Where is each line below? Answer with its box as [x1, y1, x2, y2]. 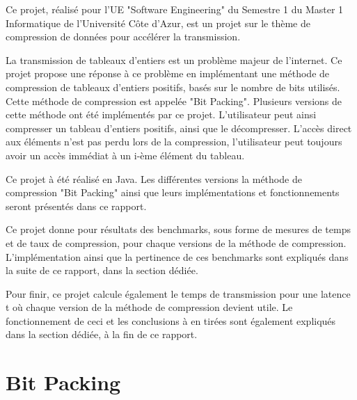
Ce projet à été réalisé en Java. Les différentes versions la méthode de [6, 171, 302, 186]
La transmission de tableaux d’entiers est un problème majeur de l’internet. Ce [6, 52, 342, 67]
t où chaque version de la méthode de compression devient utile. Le [6, 300, 293, 314]
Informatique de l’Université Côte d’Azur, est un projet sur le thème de [6, 15, 310, 30]
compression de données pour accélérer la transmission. [6, 29, 241, 44]
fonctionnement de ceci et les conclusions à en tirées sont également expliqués [6, 313, 336, 328]
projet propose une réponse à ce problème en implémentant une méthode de [6, 66, 330, 81]
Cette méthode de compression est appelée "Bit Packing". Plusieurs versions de [6, 93, 342, 108]
